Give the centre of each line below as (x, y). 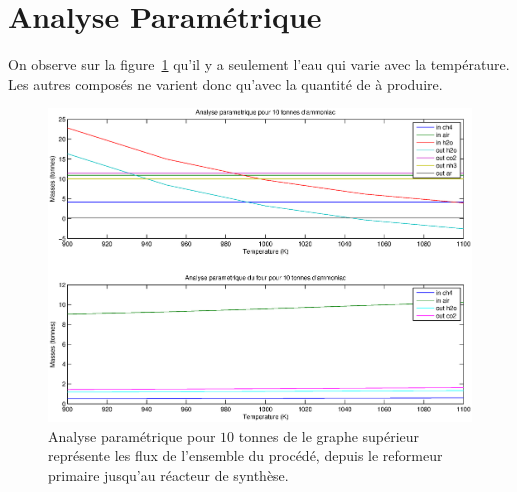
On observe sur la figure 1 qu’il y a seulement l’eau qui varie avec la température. (259, 64)
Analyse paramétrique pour (132, 435)
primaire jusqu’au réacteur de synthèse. (168, 474)
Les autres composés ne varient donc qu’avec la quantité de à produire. (225, 83)
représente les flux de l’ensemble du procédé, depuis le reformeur (245, 455)
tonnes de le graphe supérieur (329, 435)
